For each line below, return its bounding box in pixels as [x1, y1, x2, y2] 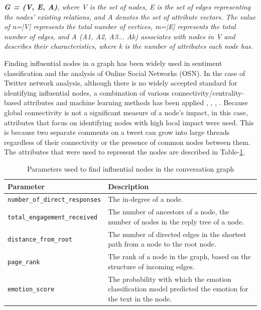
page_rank [8, 258, 40, 266]
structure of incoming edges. [108, 261, 195, 271]
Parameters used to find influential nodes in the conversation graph [27, 163, 234, 174]
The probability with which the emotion [108, 273, 231, 284]
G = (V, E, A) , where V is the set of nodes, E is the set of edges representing [4, 2, 251, 12]
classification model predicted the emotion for [108, 283, 248, 294]
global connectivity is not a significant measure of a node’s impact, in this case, [4, 107, 248, 117]
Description [108, 181, 149, 191]
